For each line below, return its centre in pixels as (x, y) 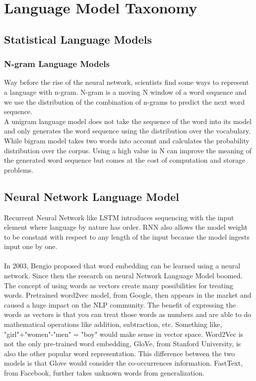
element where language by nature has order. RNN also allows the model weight (126, 227)
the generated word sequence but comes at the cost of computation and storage (125, 160)
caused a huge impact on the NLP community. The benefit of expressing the (120, 304)
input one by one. (31, 246)
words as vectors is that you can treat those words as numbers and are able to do (128, 314)
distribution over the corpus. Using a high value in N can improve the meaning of (128, 150)
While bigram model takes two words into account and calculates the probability (127, 140)
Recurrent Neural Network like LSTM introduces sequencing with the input (119, 217)
